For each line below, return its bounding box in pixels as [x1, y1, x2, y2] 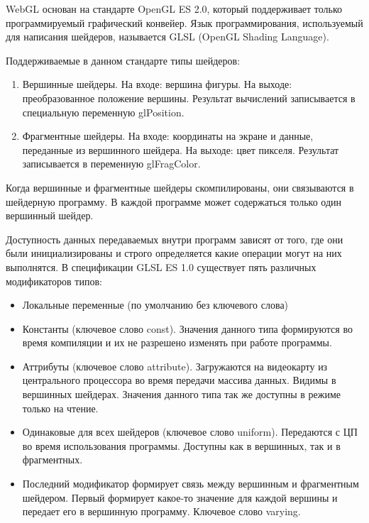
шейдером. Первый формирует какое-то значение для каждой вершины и [22, 490, 338, 505]
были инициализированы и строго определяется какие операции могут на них [6, 246, 342, 260]
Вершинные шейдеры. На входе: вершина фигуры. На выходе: [22, 77, 292, 92]
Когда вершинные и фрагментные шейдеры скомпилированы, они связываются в [6, 180, 354, 194]
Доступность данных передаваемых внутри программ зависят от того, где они [6, 231, 343, 246]
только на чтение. [22, 400, 99, 415]
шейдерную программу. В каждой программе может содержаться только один [6, 194, 342, 209]
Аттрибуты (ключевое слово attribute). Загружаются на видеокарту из [22, 358, 328, 373]
